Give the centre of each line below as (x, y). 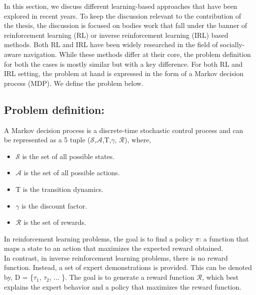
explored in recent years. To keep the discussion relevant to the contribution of (123, 15)
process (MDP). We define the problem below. (74, 83)
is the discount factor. (54, 205)
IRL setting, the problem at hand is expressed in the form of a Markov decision (124, 73)
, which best (220, 277)
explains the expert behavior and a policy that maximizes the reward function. (123, 286)
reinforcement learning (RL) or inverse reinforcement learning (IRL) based (116, 35)
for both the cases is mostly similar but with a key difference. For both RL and (123, 64)
